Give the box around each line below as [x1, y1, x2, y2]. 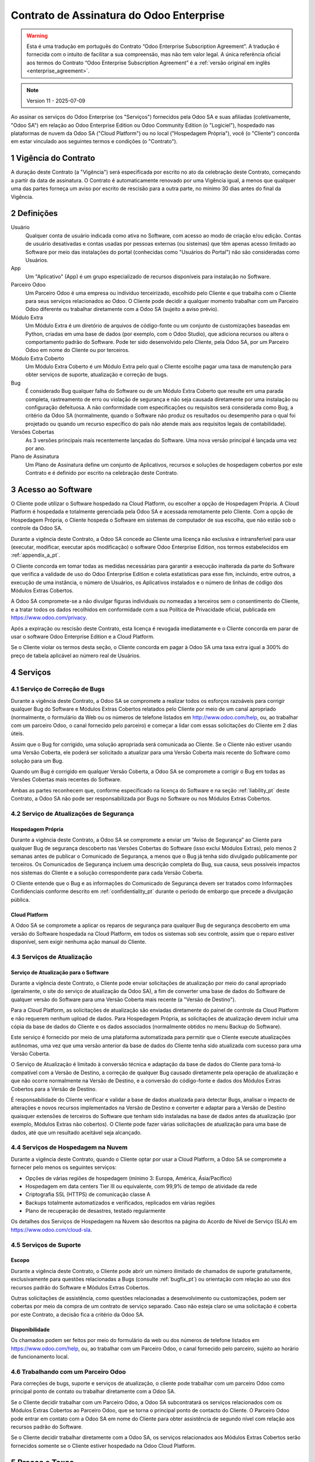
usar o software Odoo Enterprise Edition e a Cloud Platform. [10, 633, 155, 640]
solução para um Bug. [10, 757, 64, 764]
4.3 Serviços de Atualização [10, 953, 93, 961]
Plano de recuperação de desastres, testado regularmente [25, 1208, 166, 1215]
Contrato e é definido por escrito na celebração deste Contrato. [25, 470, 178, 477]
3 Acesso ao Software [10, 484, 93, 494]
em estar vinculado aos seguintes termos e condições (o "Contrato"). [10, 138, 178, 145]
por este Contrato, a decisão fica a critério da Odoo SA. [10, 1311, 145, 1318]
